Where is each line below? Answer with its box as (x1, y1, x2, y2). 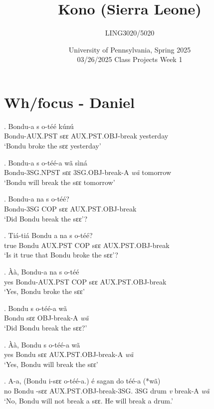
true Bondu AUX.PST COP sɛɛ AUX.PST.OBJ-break (4, 239, 170, 250)
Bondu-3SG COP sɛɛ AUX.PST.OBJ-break (4, 203, 137, 213)
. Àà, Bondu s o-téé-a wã (4, 339, 80, 349)
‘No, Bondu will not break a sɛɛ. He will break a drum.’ (4, 395, 173, 405)
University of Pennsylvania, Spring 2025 (68, 44, 191, 54)
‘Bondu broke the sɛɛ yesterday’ (4, 140, 101, 151)
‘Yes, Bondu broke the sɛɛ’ (4, 286, 85, 296)
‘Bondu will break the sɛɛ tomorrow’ (4, 176, 115, 187)
